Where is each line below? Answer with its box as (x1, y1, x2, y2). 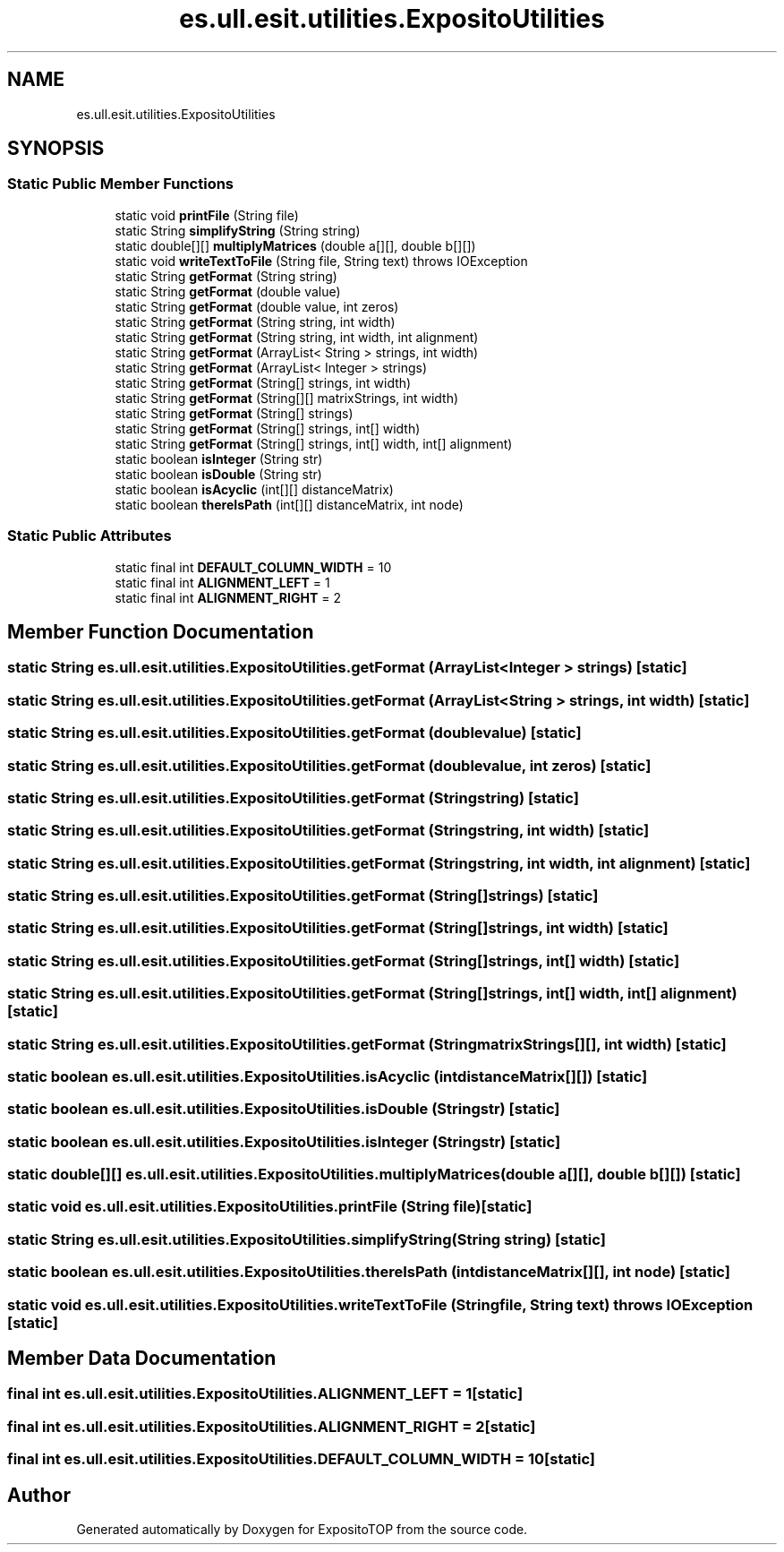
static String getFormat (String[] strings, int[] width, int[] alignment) (115, 435, 513, 451)
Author (7, 1483, 71, 1506)
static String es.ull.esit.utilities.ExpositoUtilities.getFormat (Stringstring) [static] (7, 788, 579, 807)
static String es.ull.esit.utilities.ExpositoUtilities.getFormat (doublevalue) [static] (7, 724, 582, 742)
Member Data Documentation (7, 1346, 277, 1369)
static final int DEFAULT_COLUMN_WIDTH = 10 (115, 559, 392, 575)
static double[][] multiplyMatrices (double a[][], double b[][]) (115, 237, 476, 253)
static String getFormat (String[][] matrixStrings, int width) (115, 390, 459, 406)
